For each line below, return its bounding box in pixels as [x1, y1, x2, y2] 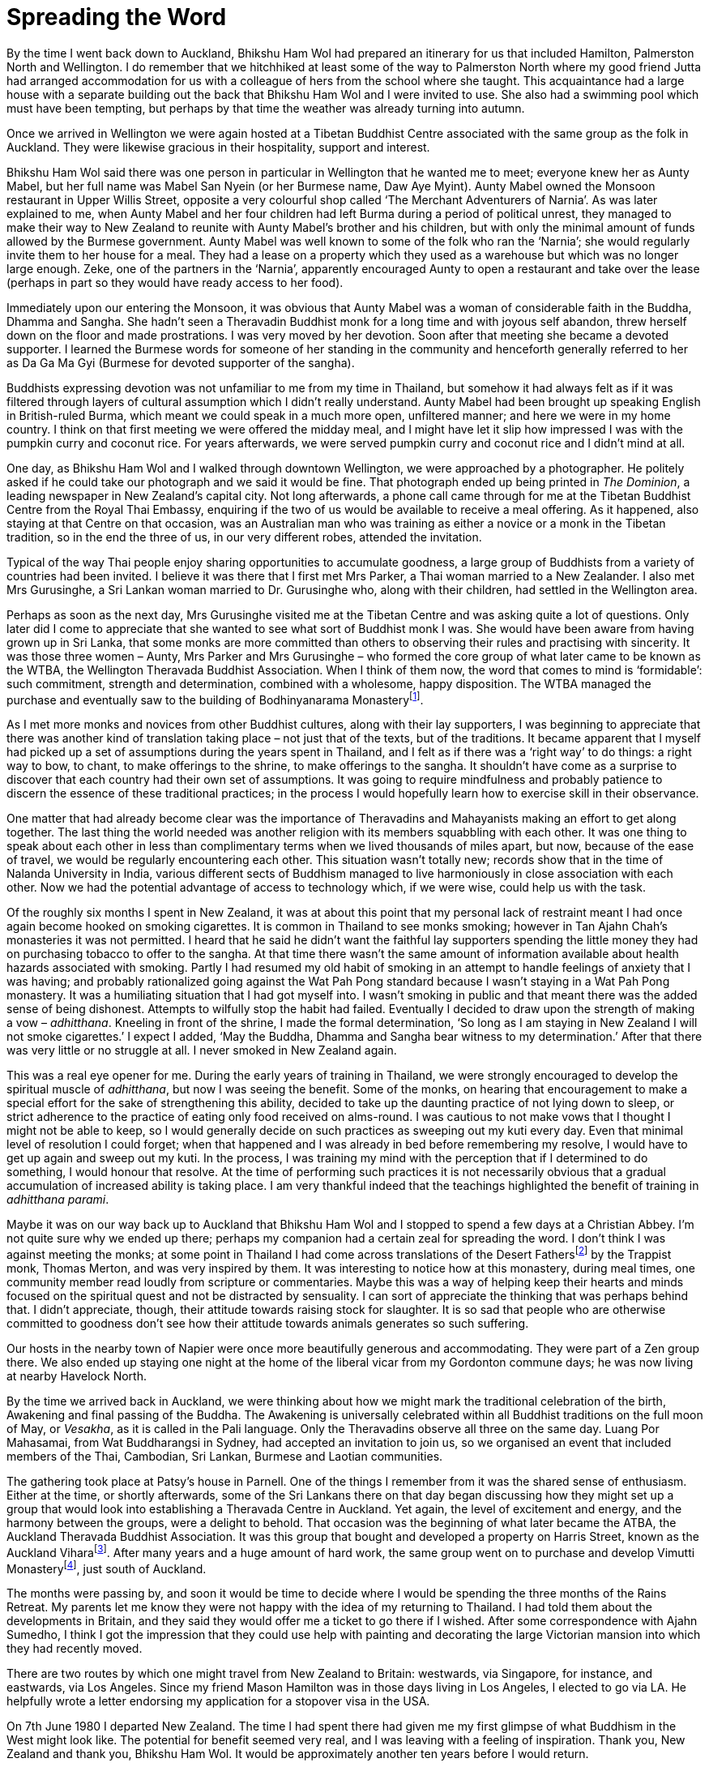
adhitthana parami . [6, 1192, 109, 1207]
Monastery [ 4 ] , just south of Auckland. [6, 1559, 207, 1576]
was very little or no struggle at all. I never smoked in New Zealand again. [6, 1043, 397, 1058]
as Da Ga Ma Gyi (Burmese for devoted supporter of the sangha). [6, 355, 355, 370]
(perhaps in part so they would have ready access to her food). [6, 275, 344, 289]
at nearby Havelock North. [6, 1369, 147, 1384]
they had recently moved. [6, 1641, 143, 1656]
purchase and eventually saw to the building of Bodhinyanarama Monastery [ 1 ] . [6, 690, 424, 707]
